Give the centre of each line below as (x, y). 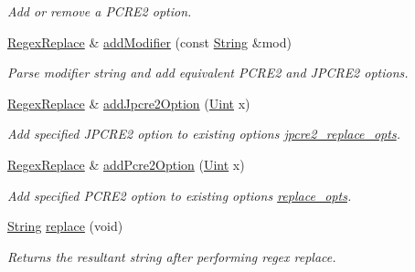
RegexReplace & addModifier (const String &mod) (149, 42)
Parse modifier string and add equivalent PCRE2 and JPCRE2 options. (208, 73)
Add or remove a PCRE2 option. (100, 11)
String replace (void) (65, 226)
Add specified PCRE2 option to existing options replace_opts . (180, 195)
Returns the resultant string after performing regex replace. (172, 256)
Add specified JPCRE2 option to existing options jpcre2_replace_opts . (204, 134)
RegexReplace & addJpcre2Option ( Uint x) (129, 103)
